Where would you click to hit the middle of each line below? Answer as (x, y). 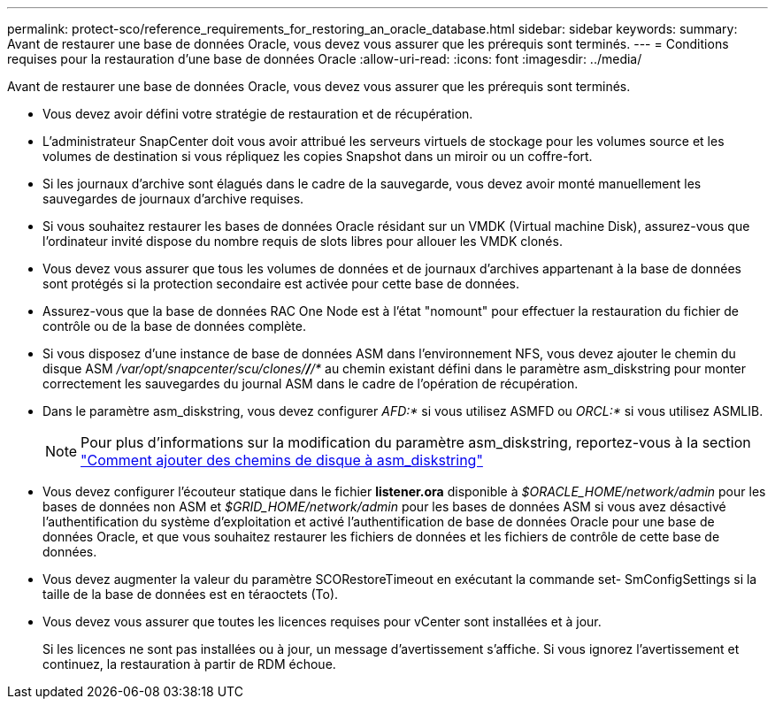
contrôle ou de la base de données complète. (174, 326)
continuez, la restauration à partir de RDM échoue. (189, 664)
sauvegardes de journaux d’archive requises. (173, 199)
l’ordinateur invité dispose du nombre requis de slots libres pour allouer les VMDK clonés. (303, 241)
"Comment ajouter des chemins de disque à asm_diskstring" (282, 460)
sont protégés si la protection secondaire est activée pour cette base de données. (281, 284)
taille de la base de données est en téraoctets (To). (191, 594)
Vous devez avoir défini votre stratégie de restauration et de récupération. (258, 114)
